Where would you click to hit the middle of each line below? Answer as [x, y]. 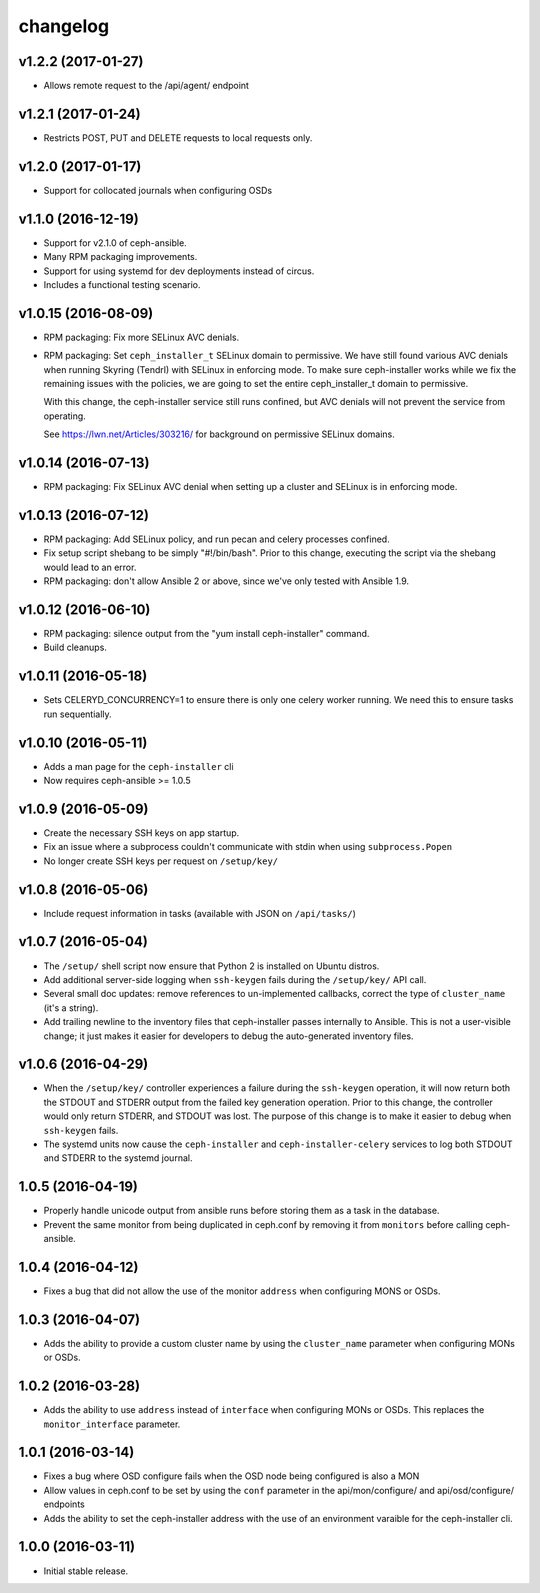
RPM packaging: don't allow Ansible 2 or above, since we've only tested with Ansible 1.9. [226, 581]
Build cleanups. [75, 647]
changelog [64, 26]
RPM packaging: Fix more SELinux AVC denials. [141, 337]
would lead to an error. [90, 567]
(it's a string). [71, 1007]
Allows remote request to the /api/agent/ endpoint [146, 86]
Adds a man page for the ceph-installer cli [138, 766]
